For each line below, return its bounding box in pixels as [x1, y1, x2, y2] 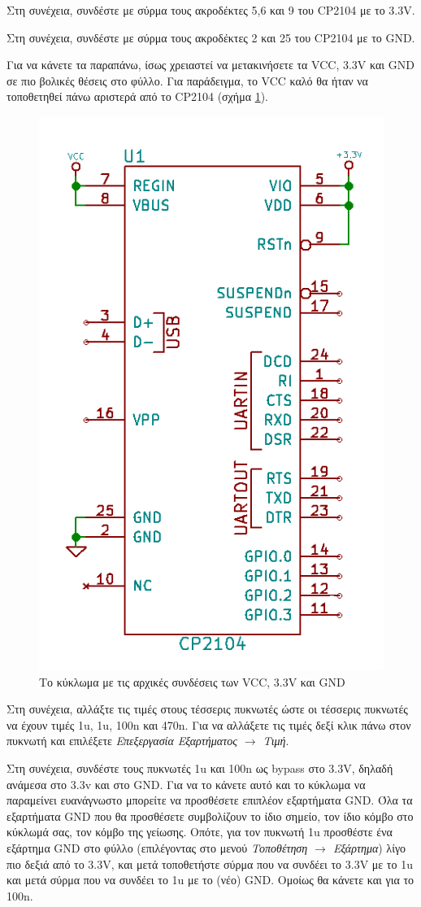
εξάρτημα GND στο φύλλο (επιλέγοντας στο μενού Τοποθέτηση [7, 839, 308, 856]
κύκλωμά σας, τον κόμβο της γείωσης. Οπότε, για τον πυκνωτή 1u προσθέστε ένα [7, 823, 393, 840]
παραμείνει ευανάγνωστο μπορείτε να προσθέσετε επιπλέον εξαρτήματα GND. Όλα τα [7, 791, 413, 809]
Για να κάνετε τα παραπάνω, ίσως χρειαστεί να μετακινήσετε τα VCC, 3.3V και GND [7, 56, 414, 73]
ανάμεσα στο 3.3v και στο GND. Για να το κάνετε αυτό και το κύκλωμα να [7, 775, 366, 792]
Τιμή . [263, 732, 289, 749]
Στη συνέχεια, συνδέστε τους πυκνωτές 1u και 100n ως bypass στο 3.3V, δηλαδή [7, 760, 393, 777]
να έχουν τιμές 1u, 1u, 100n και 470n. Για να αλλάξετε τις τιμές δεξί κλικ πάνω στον [7, 716, 411, 733]
